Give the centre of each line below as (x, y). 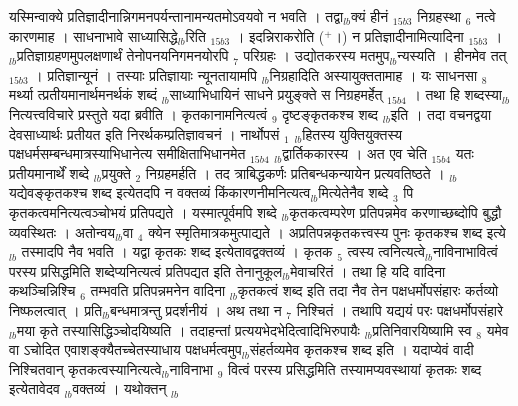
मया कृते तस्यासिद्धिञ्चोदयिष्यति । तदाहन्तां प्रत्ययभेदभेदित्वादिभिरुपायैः (188, 329)
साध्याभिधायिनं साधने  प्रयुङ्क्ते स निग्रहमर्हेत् (276, 94)
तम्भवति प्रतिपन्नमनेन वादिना (158, 290)
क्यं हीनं (370, 16)
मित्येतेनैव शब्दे (353, 192)
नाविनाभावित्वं (465, 251)
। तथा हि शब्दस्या (456, 94)
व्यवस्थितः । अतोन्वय (62, 231)
